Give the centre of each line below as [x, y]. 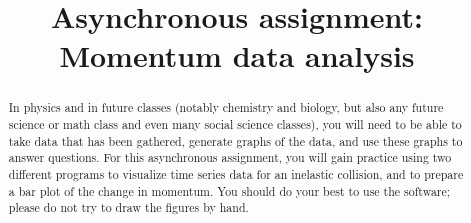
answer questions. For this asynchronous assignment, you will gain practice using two [230, 157]
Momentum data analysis [237, 55]
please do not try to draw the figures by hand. [128, 207]
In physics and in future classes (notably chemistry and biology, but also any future [226, 107]
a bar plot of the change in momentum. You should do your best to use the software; [229, 190]
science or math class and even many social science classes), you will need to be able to [235, 124]
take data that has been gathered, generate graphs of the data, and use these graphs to [235, 140]
